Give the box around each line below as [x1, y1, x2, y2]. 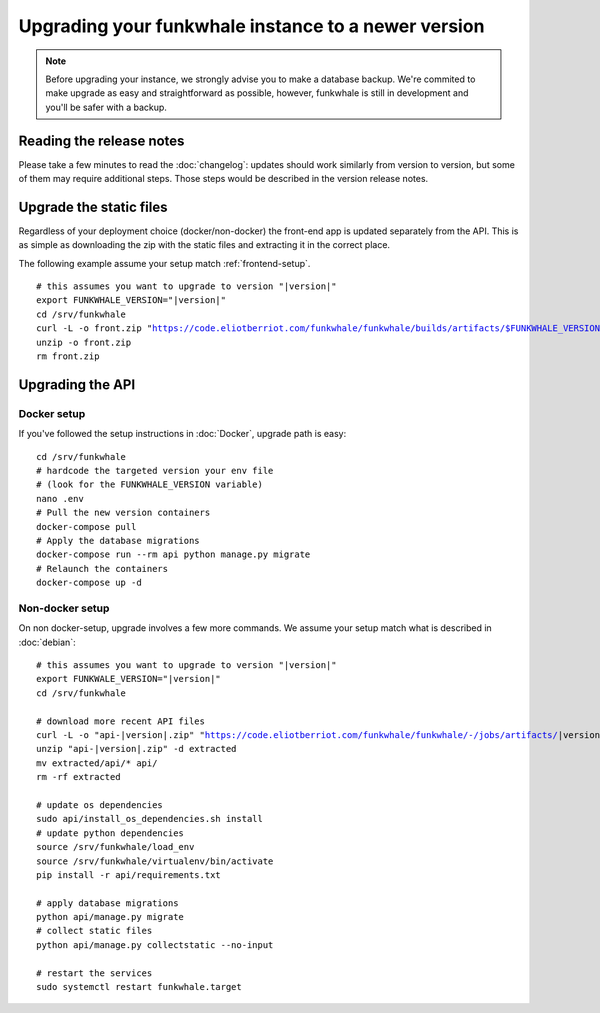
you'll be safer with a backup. [45, 101, 167, 113]
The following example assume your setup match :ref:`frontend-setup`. [18, 257, 311, 269]
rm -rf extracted [36, 771, 121, 783]
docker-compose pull [36, 521, 137, 532]
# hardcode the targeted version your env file [36, 465, 274, 476]
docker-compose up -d [36, 577, 142, 589]
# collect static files [36, 925, 153, 937]
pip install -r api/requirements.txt [36, 869, 222, 880]
